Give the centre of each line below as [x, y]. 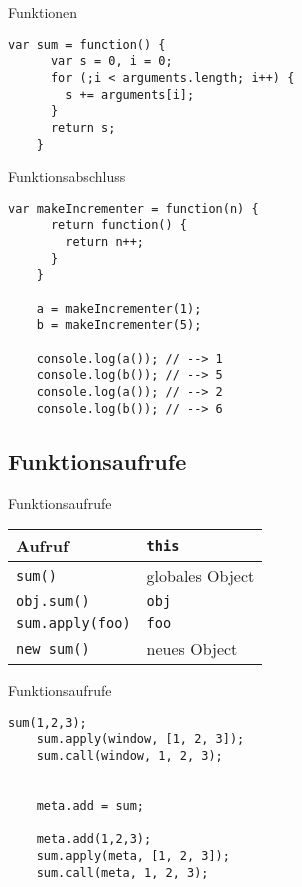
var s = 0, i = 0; [111, 61]
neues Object [192, 649]
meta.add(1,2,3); [94, 839]
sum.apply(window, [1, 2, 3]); [140, 739]
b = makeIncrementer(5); [119, 325]
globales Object [200, 576]
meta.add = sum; [90, 805]
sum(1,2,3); [47, 722]
